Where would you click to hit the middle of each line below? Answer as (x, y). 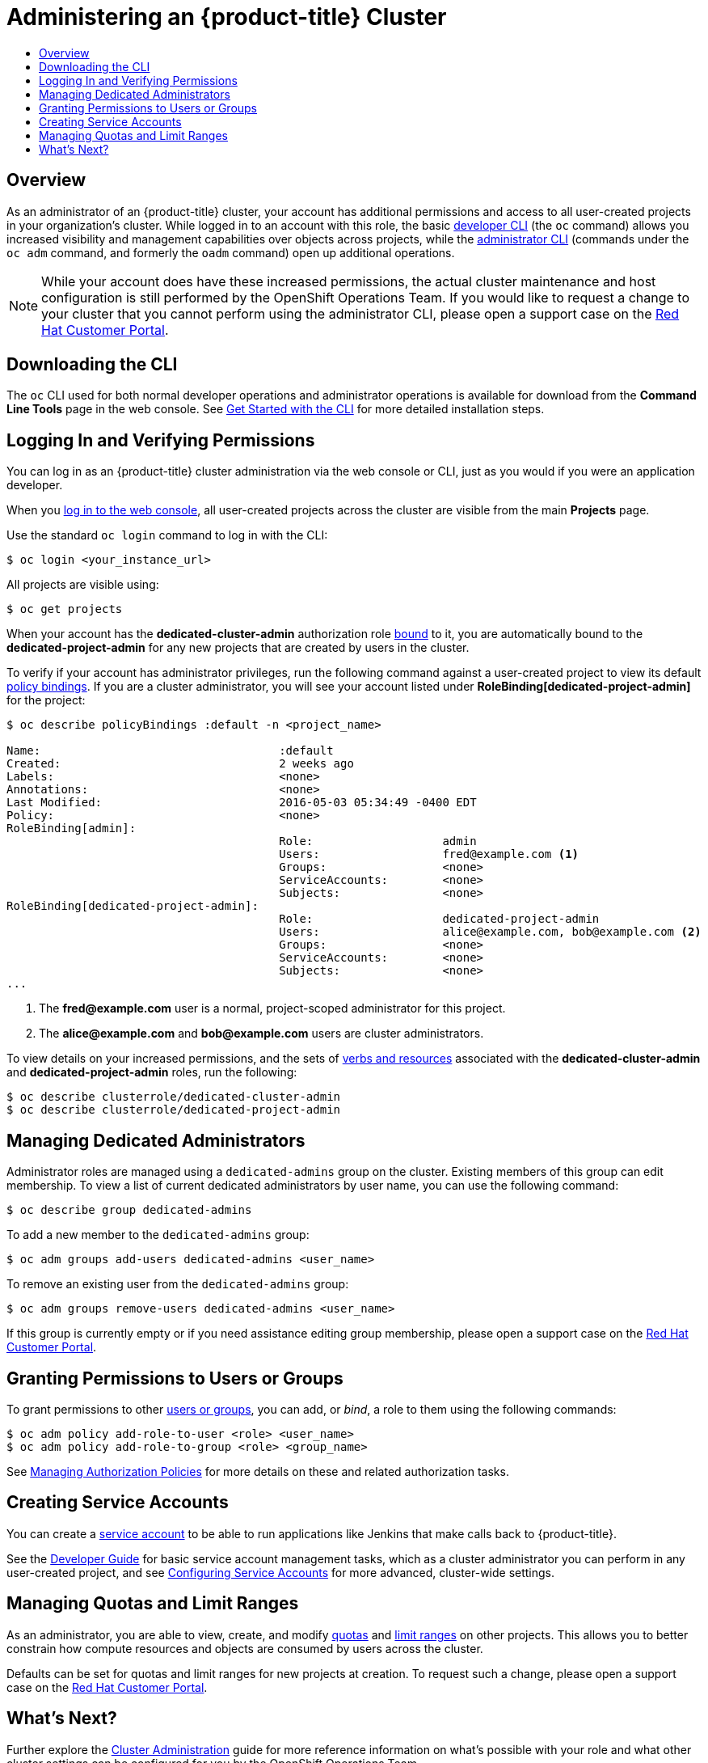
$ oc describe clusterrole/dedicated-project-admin (174, 1110)
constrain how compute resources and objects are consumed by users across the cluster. (245, 1648)
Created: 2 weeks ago (180, 764)
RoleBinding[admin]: (72, 829)
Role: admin (378, 841)
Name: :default (170, 751)
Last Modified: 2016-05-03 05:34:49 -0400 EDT (242, 803)
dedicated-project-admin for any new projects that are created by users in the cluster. (238, 648)
